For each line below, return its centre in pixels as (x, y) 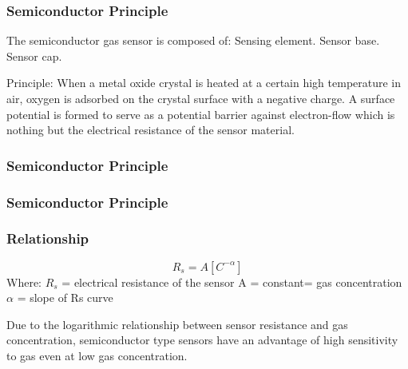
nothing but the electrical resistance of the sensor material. (151, 130)
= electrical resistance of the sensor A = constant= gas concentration (232, 282)
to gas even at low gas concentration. (97, 356)
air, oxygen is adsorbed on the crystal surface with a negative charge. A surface (201, 98)
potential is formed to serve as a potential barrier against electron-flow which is (201, 114)
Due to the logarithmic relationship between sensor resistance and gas (177, 324)
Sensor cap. (34, 56)
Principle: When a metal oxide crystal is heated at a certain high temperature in (204, 83)
